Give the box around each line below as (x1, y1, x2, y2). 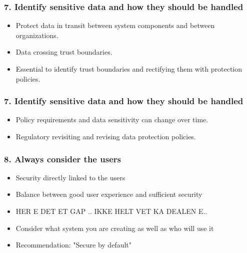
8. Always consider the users (4, 152, 121, 165)
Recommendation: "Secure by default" (15, 239, 132, 250)
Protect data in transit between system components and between (15, 20, 215, 31)
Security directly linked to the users (15, 172, 125, 182)
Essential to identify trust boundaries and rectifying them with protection (15, 64, 242, 74)
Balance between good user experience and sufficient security (15, 189, 202, 199)
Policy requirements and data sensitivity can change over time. (15, 114, 208, 125)
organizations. (15, 30, 58, 40)
